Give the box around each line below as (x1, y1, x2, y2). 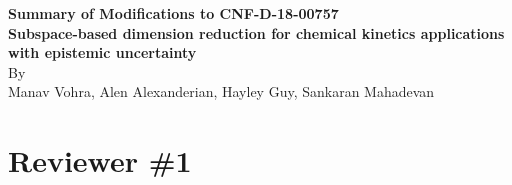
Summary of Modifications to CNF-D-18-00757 (8, 3, 339, 23)
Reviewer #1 (8, 140, 192, 181)
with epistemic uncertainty (8, 42, 197, 63)
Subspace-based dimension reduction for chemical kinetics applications (8, 22, 505, 43)
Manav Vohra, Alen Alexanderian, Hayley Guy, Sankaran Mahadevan (8, 81, 435, 102)
